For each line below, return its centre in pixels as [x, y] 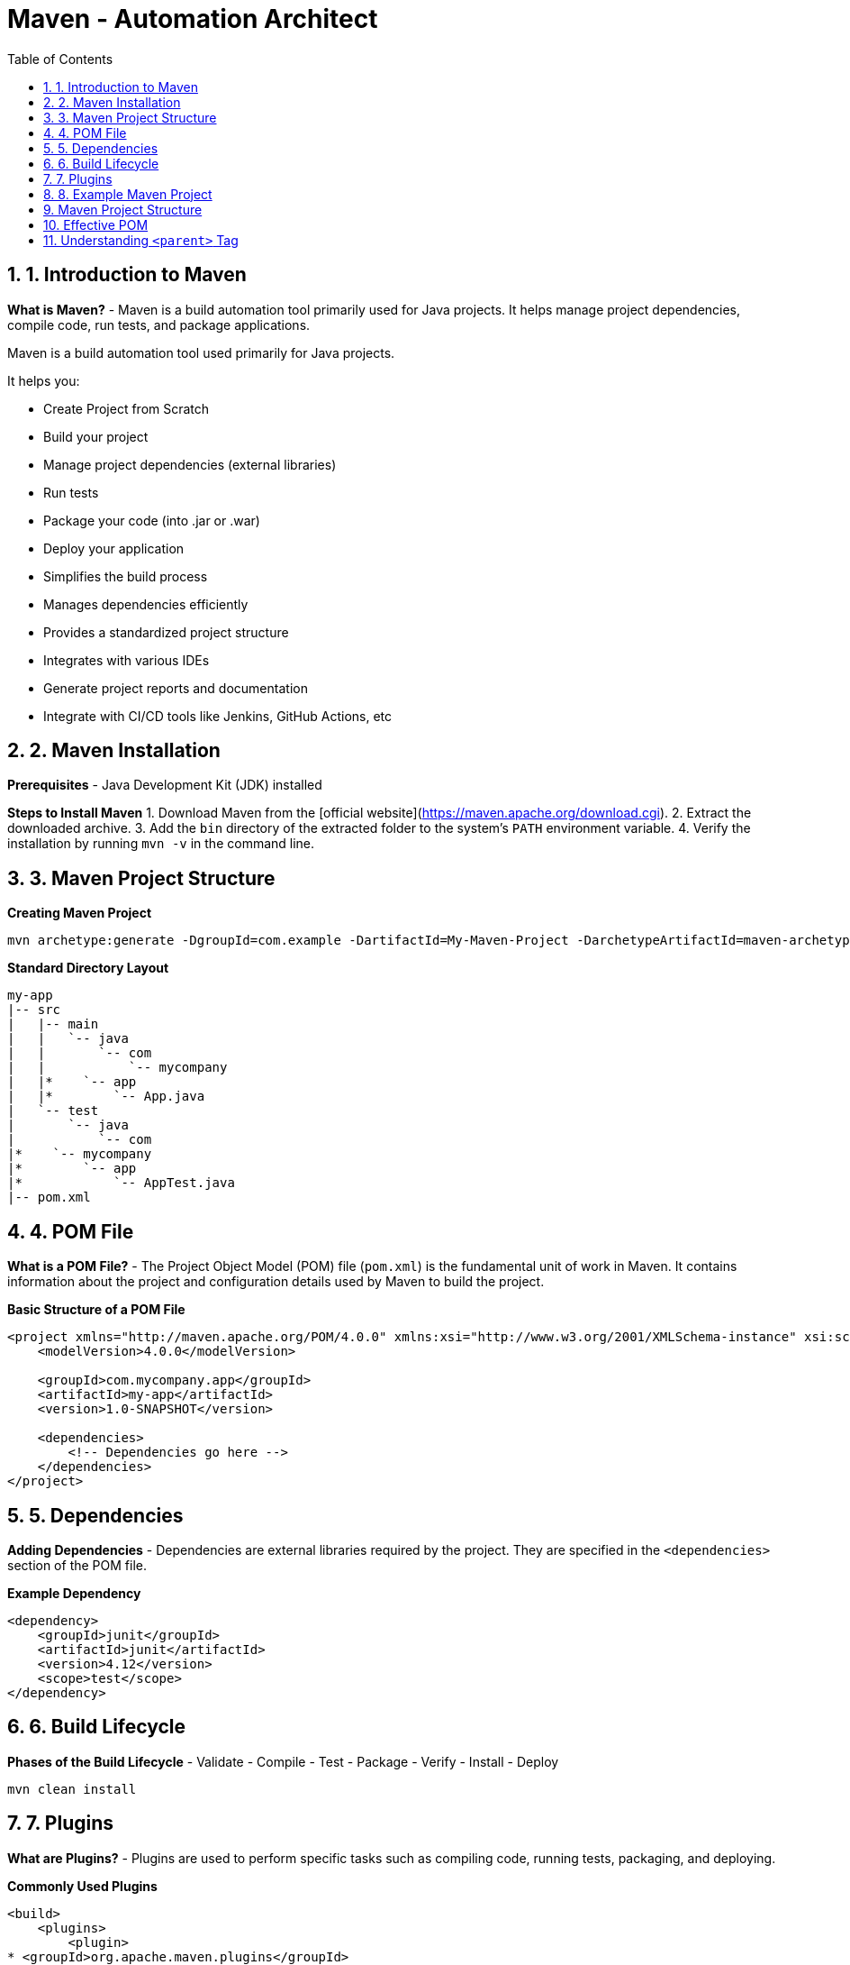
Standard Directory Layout [88, 968]
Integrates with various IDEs [127, 660]
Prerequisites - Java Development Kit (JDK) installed [165, 785]
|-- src [34, 1010]
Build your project [96, 436]
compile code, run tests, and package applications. [159, 324]
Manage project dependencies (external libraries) [190, 464]
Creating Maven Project [80, 913]
